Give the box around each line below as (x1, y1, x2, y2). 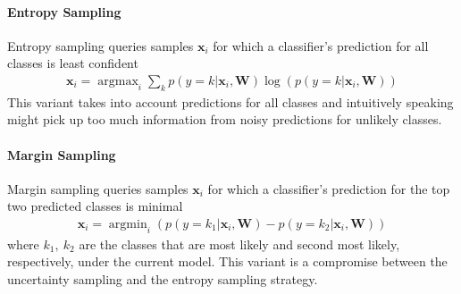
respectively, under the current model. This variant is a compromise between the (7, 252, 448, 271)
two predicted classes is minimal (7, 197, 183, 215)
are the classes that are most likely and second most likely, (79, 234, 400, 253)
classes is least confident (7, 54, 138, 72)
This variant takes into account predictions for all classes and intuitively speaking (7, 92, 454, 111)
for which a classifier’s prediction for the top (207, 179, 450, 197)
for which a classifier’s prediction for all (213, 36, 429, 55)
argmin (108, 218, 147, 231)
